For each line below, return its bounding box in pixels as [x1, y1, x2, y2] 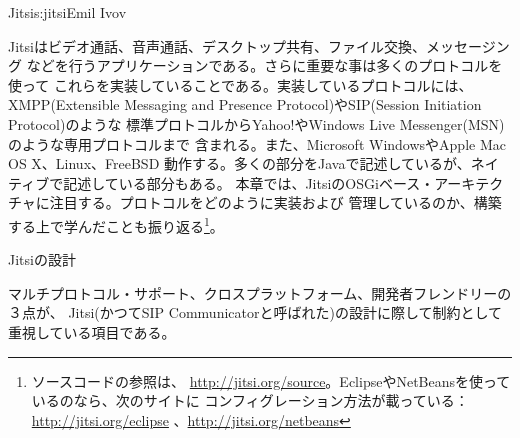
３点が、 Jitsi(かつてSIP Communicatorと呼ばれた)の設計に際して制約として [8, 302, 503, 323]
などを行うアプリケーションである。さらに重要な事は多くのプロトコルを [26, 55, 503, 76]
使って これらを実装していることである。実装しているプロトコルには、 [8, 74, 473, 95]
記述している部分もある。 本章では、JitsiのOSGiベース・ [63, 172, 435, 193]
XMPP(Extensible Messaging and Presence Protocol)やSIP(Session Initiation [8, 94, 482, 115]
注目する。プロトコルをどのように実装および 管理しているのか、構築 [49, 192, 502, 213]
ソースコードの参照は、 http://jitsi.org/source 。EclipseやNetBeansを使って [31, 370, 511, 391]
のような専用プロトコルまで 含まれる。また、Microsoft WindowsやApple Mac [8, 133, 506, 154]
